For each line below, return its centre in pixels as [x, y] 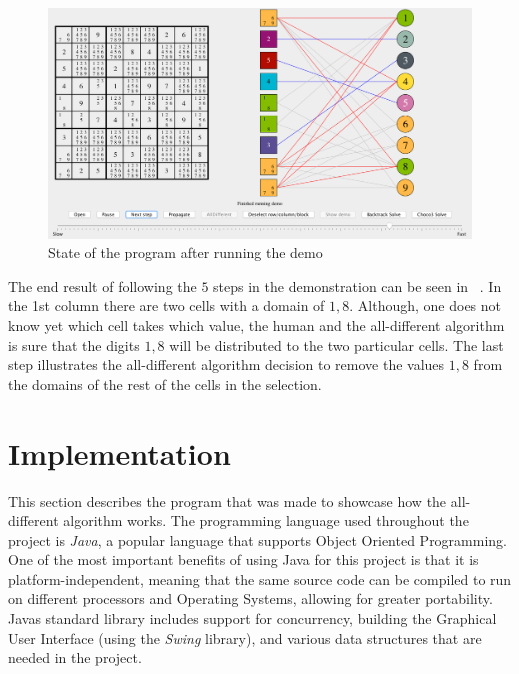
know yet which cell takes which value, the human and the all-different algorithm [256, 325]
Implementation [119, 452]
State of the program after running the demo [185, 252]
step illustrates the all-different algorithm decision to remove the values [226, 364]
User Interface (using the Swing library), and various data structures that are [245, 637]
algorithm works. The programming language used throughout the [266, 520]
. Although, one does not [425, 305]
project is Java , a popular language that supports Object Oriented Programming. [258, 539]
